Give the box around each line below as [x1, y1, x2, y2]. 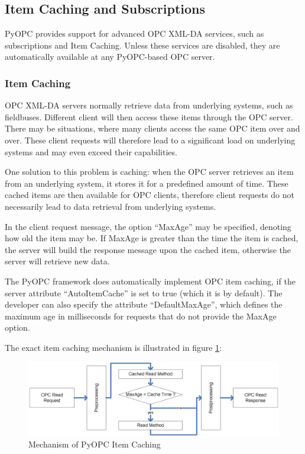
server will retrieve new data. [5, 255, 110, 267]
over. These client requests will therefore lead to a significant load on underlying [5, 133, 296, 146]
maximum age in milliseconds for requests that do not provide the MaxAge [5, 309, 277, 322]
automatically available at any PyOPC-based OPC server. [5, 50, 215, 63]
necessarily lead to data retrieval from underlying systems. [5, 200, 216, 212]
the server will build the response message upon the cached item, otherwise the [5, 243, 291, 255]
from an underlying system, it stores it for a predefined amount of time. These [5, 177, 288, 189]
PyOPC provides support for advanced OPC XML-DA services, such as [5, 27, 264, 40]
